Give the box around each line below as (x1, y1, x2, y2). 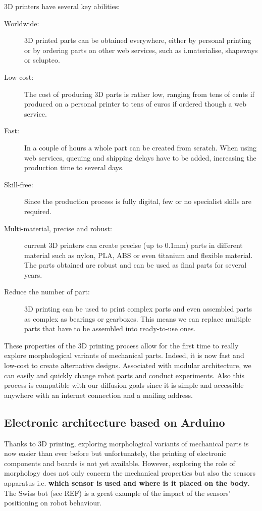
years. (24, 269, 42, 280)
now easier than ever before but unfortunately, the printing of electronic (4, 448, 227, 458)
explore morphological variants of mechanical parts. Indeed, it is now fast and (4, 350, 244, 361)
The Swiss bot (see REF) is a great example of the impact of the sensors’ (4, 487, 231, 498)
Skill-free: (4, 179, 33, 189)
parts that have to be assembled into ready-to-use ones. (24, 323, 196, 334)
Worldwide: (4, 18, 39, 28)
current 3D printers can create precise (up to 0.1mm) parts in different (24, 240, 243, 250)
